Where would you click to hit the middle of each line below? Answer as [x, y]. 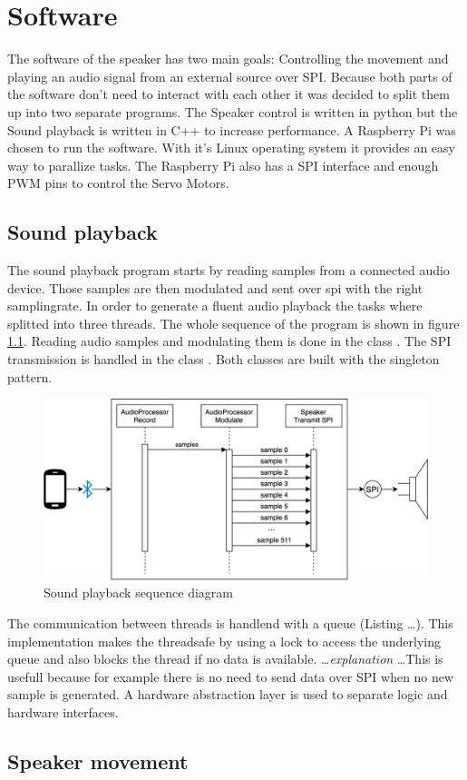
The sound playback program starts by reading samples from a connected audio [229, 270]
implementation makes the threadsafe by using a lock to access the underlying [224, 641]
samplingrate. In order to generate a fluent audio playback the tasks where [215, 306]
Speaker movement [98, 760]
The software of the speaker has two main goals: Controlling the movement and [228, 59]
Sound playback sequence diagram [138, 592]
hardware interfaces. [63, 711]
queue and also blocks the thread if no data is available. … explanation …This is [225, 659]
